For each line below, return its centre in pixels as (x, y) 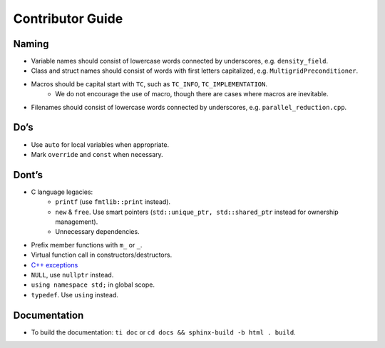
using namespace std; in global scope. (93, 285)
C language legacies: (62, 192)
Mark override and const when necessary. (97, 154)
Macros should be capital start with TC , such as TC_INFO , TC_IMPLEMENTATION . (149, 84)
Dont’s (28, 175)
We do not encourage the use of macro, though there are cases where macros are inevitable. (192, 94)
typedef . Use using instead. (75, 295)
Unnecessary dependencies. (97, 232)
